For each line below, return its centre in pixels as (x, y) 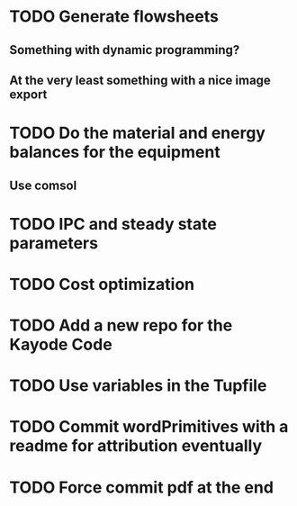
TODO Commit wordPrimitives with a (149, 427)
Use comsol (43, 185)
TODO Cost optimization (102, 284)
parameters (54, 243)
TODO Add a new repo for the (121, 325)
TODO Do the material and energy (137, 133)
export (28, 94)
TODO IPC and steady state (113, 224)
